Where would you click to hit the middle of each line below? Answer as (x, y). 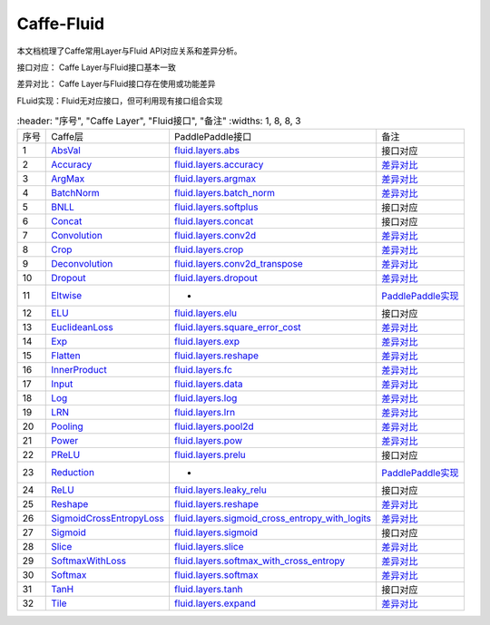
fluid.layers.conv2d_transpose (238, 264)
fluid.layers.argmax (215, 179)
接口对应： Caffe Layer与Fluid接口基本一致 (97, 67)
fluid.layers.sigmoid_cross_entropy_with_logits (273, 519)
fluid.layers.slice (209, 547)
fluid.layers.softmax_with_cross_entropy (260, 561)
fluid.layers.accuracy (219, 165)
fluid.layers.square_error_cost (237, 327)
